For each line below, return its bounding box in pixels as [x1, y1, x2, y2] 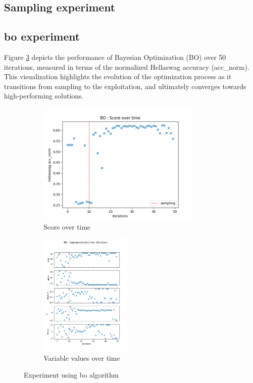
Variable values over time [44, 353, 120, 363]
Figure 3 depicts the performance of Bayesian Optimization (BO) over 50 [4, 51, 226, 62]
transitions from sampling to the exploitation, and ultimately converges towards [4, 81, 247, 91]
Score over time [44, 222, 91, 232]
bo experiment [4, 29, 80, 44]
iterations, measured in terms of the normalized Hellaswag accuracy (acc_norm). [4, 61, 250, 72]
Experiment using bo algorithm [24, 369, 119, 380]
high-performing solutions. [4, 91, 84, 101]
